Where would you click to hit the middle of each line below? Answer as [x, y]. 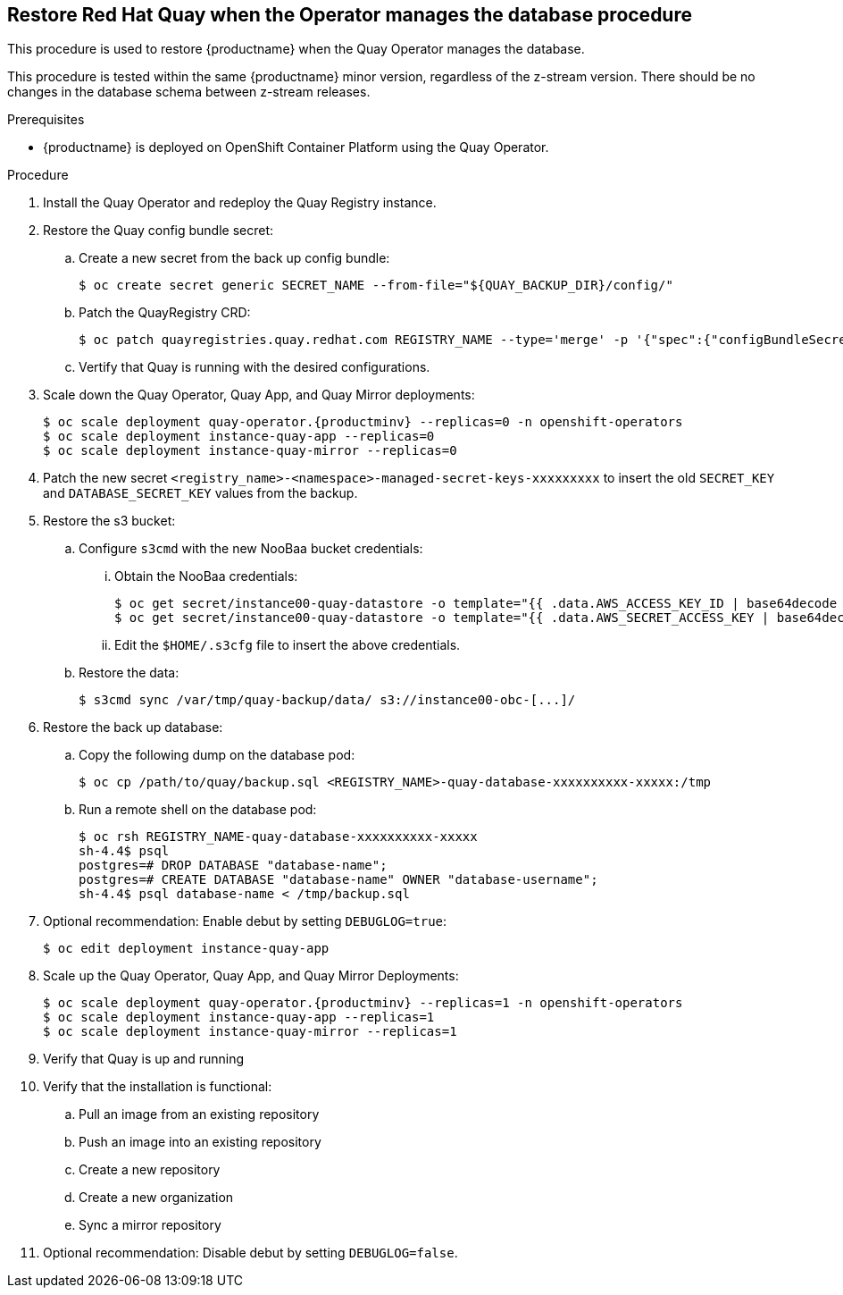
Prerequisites [46, 120]
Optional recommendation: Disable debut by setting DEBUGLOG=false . [250, 1253]
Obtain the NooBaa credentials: [206, 576]
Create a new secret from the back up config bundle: [234, 258]
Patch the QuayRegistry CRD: [165, 313]
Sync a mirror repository [150, 1225]
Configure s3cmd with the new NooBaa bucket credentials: [251, 549]
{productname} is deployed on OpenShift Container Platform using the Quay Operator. [296, 147]
